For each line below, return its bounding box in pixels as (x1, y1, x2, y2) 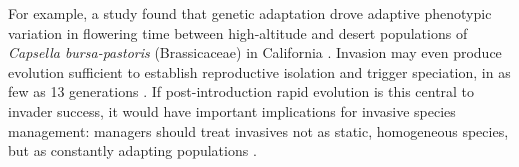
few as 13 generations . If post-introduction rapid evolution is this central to (8, 81, 475, 102)
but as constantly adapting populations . (8, 140, 257, 161)
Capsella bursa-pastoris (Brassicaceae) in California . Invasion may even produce (8, 42, 502, 63)
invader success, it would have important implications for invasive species (8, 100, 456, 121)
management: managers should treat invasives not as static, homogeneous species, (8, 120, 509, 141)
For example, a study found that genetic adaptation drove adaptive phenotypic (8, 3, 492, 23)
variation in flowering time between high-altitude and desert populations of (8, 22, 468, 43)
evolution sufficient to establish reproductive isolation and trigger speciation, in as (8, 61, 511, 82)
